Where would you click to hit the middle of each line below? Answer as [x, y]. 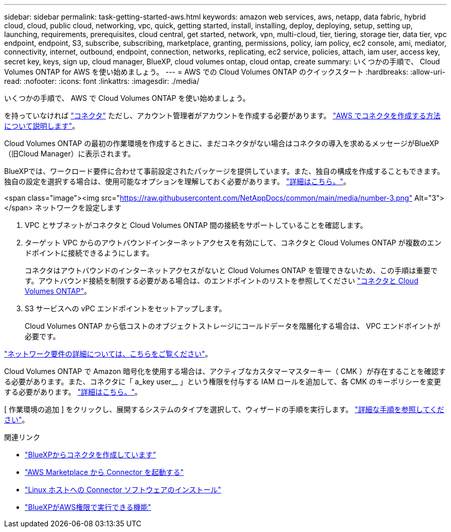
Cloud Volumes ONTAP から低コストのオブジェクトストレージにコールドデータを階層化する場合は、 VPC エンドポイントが [233, 326]
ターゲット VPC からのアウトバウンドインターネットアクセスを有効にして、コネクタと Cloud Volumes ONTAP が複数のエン [233, 243]
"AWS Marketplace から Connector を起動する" [104, 472]
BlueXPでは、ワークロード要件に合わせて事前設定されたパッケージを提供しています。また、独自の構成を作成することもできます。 [224, 171]
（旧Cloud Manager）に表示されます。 [70, 154]
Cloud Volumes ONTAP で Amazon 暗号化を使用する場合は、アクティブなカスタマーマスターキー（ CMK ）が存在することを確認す [225, 371]
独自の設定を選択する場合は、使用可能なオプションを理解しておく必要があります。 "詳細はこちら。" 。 [177, 181]
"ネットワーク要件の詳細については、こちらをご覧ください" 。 [108, 354]
